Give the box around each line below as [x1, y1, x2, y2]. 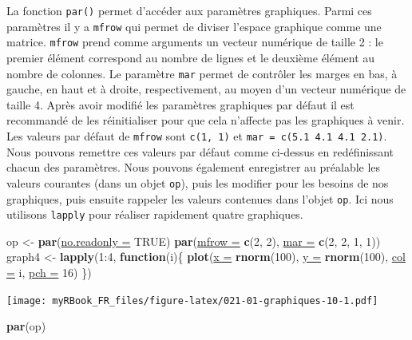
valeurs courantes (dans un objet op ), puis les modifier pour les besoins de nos [6, 174, 389, 191]
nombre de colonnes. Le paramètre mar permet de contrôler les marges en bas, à [6, 65, 398, 81]
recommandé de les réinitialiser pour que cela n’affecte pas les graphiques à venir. [6, 112, 405, 128]
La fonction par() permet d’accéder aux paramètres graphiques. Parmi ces [6, 2, 372, 18]
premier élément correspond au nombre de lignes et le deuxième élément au [6, 49, 375, 65]
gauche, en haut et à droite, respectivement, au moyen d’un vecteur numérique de [6, 81, 406, 97]
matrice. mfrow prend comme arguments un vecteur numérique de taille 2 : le [6, 34, 383, 50]
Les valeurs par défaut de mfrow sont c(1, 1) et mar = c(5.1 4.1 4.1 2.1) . [6, 128, 387, 144]
